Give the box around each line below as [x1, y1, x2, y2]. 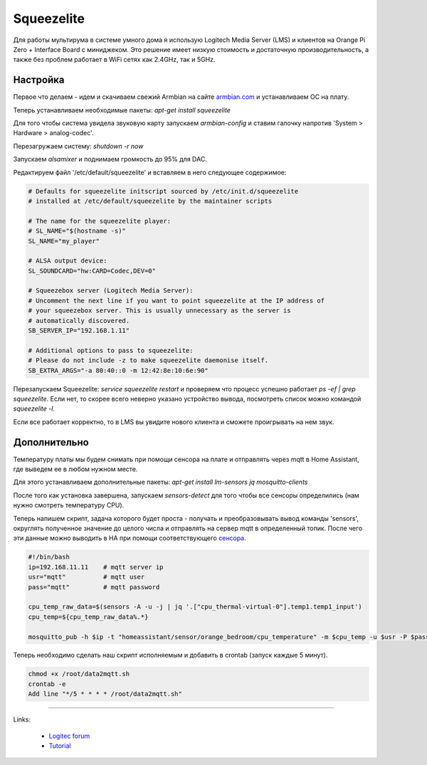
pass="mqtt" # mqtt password [28, 583, 160, 591]
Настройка [13, 74, 65, 86]
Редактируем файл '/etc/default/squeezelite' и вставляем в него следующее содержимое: [13, 168, 287, 176]
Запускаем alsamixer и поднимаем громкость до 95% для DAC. [13, 155, 208, 164]
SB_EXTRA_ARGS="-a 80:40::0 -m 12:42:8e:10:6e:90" [28, 366, 209, 374]
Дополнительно [13, 436, 89, 448]
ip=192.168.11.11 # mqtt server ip [28, 563, 164, 571]
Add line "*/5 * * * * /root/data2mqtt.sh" [28, 690, 183, 698]
